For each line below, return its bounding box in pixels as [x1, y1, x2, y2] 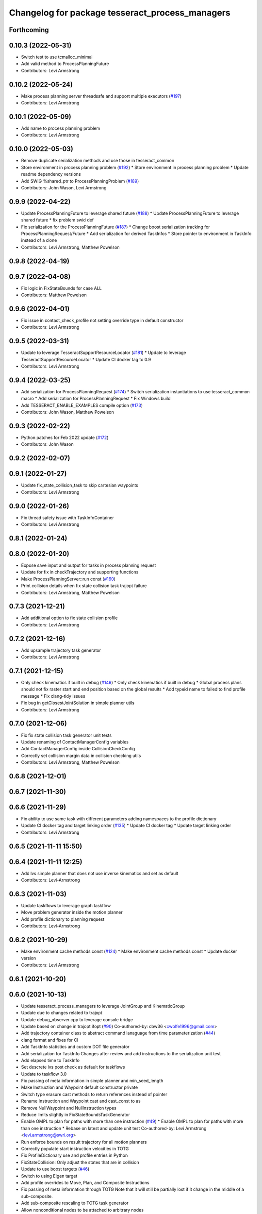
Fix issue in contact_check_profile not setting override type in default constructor [21, 318, 184, 323]
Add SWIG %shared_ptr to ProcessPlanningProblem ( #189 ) [21, 178, 139, 184]
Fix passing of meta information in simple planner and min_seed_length [21, 1078, 164, 1084]
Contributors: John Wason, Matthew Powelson [21, 409, 114, 415]
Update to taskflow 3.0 [21, 1071, 67, 1077]
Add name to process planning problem [21, 125, 100, 131]
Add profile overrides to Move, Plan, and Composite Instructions [21, 1180, 150, 1185]
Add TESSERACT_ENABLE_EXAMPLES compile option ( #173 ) [21, 402, 143, 408]
